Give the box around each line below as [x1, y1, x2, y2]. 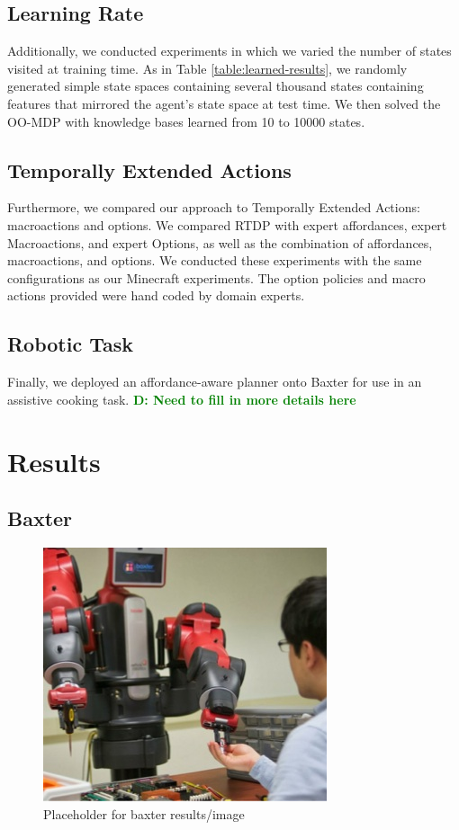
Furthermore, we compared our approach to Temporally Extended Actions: [7, 198, 420, 217]
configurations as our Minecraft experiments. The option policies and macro [7, 268, 426, 287]
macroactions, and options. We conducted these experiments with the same [7, 251, 422, 270]
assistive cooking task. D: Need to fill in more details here [7, 389, 356, 408]
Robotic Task [7, 330, 134, 358]
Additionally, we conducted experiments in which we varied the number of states [7, 41, 452, 60]
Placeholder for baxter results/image [43, 804, 245, 823]
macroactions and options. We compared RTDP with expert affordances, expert [7, 215, 447, 234]
